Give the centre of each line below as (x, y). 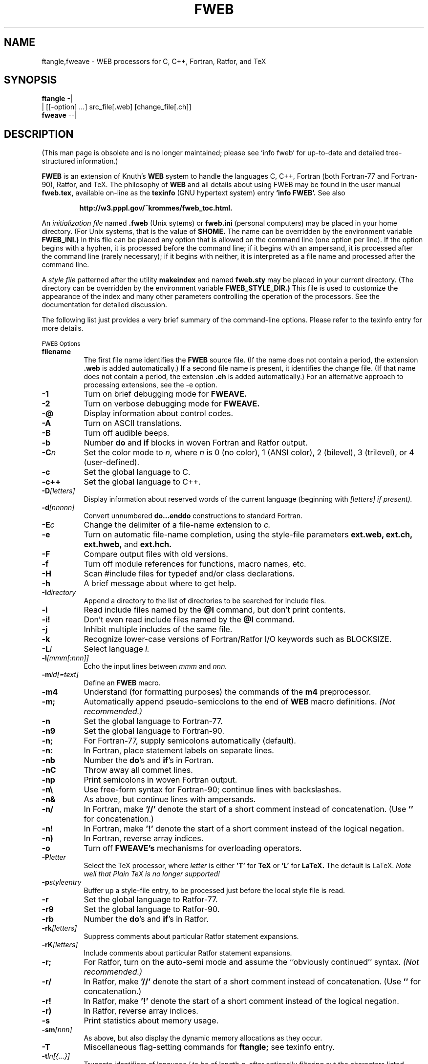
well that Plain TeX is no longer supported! (152, 874)
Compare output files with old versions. (156, 554)
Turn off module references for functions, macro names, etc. (195, 564)
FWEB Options (61, 344)
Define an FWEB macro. (122, 683)
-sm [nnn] (57, 1030)
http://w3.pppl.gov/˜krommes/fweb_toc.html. (156, 208)
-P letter (54, 857)
